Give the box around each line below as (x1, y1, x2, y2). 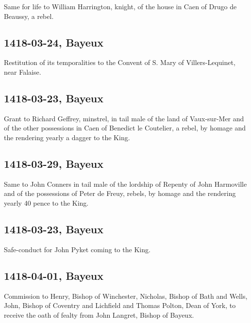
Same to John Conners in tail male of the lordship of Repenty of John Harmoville (4, 178, 247, 189)
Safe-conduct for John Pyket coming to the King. (4, 244, 151, 254)
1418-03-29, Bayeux (4, 156, 103, 171)
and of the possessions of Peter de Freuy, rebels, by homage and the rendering (4, 188, 236, 198)
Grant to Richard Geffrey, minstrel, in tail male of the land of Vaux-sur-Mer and (4, 113, 244, 123)
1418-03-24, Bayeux (4, 34, 103, 49)
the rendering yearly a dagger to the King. (4, 132, 130, 142)
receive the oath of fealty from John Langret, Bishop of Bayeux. (4, 309, 194, 320)
